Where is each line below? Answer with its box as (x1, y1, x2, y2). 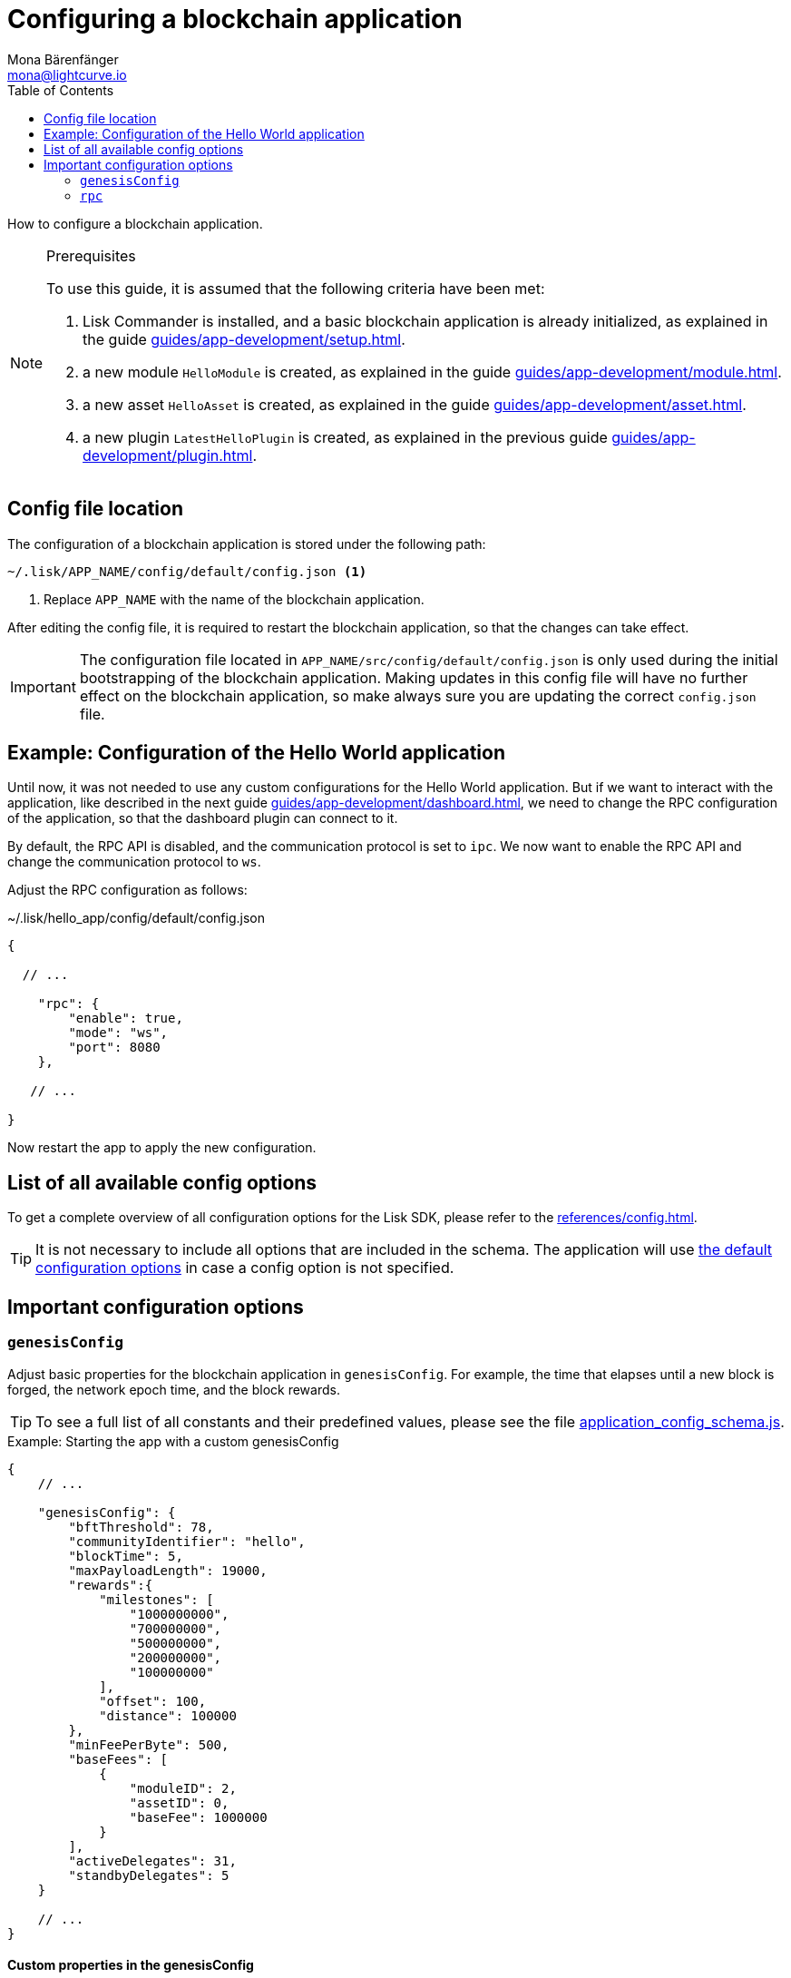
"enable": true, (68, 1011, 183, 1026)
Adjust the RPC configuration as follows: (7, 882, 248, 898)
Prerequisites (46, 246, 136, 265)
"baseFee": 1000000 (129, 1809, 268, 1825)
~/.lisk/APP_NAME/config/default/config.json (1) (7, 563, 367, 579)
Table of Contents (7, 82, 114, 98)
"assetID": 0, (129, 1795, 229, 1810)
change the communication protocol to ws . (7, 854, 261, 870)
